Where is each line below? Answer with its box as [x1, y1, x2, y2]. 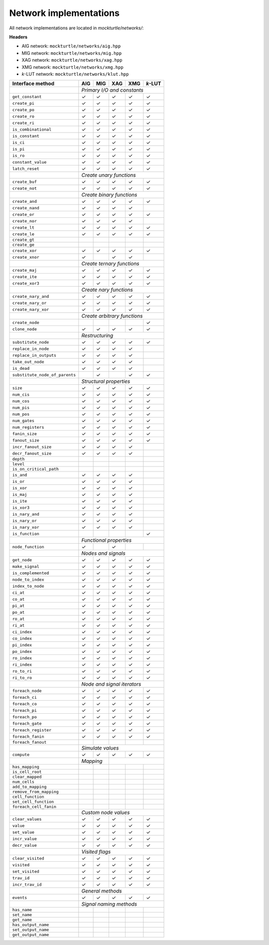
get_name [12, 917, 32, 923]
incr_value [12, 836, 37, 841]
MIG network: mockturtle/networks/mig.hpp [21, 50, 122, 56]
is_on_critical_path [12, 467, 59, 472]
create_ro [12, 114, 35, 119]
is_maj [12, 491, 27, 497]
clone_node [12, 326, 37, 331]
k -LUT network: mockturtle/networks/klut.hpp [21, 71, 129, 77]
